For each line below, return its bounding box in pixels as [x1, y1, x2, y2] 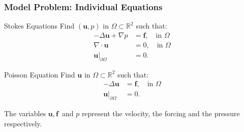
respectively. [4, 118, 42, 128]
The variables [4, 108, 46, 119]
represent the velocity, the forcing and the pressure [81, 108, 240, 119]
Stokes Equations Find [4, 20, 75, 31]
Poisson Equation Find [4, 69, 75, 80]
